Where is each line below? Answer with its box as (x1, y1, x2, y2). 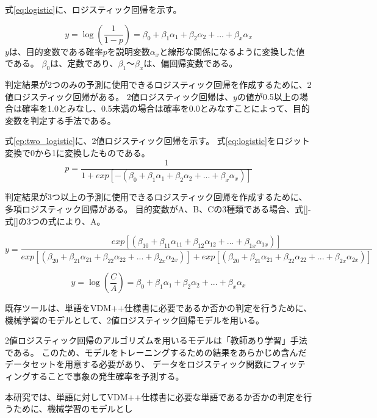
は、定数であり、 (50, 57, 118, 70)
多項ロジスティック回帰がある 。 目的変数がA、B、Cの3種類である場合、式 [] (5, 203, 309, 215)
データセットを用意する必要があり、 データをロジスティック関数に (5, 358, 272, 370)
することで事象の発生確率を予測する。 (30, 370, 184, 383)
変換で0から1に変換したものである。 (5, 146, 150, 159)
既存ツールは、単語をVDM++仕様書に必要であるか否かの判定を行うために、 (5, 301, 312, 314)
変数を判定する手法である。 (5, 114, 116, 126)
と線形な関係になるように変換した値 (159, 45, 305, 57)
